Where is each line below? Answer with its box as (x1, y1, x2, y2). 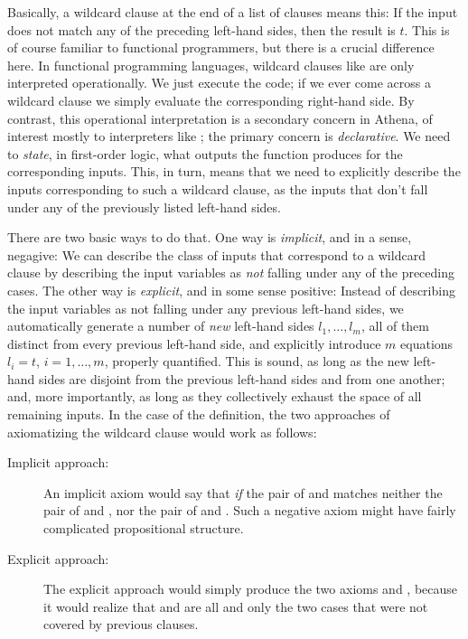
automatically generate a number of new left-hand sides (7, 316, 314, 335)
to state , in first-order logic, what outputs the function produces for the (7, 144, 403, 163)
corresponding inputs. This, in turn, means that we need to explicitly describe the (7, 162, 461, 181)
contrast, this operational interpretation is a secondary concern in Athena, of (7, 108, 433, 127)
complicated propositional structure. (43, 519, 244, 538)
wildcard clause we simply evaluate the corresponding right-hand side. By (7, 90, 415, 109)
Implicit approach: (7, 453, 109, 472)
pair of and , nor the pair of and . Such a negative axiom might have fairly (43, 501, 456, 520)
